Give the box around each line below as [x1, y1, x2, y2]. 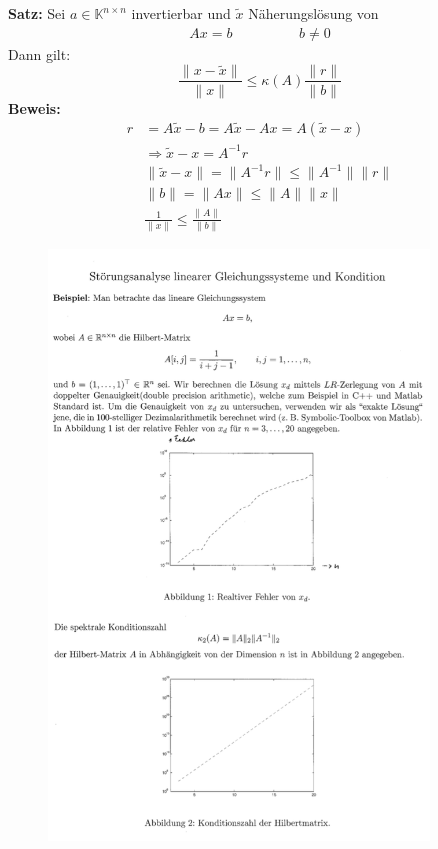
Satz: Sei [8, 3, 66, 23]
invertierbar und [131, 3, 231, 23]
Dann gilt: [8, 43, 71, 64]
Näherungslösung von [248, 3, 379, 23]
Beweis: [8, 97, 61, 118]
